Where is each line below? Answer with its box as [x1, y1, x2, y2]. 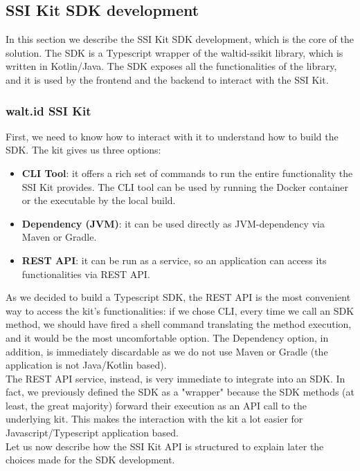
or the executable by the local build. [21, 193, 176, 207]
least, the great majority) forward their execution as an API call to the [6, 398, 307, 412]
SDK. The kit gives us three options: [6, 142, 161, 157]
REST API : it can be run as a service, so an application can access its [21, 252, 327, 267]
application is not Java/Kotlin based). [6, 358, 167, 372]
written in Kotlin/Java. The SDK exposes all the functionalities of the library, [6, 59, 337, 73]
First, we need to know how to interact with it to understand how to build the [6, 129, 339, 143]
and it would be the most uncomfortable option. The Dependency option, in [6, 330, 329, 344]
